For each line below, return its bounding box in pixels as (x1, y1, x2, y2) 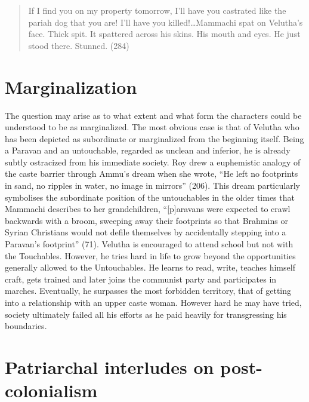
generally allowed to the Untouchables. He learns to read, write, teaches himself (5, 261, 295, 274)
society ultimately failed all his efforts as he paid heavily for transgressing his (5, 308, 287, 320)
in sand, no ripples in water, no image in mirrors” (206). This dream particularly (5, 179, 300, 192)
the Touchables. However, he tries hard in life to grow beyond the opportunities (5, 249, 296, 262)
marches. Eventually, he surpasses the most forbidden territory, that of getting (5, 284, 292, 297)
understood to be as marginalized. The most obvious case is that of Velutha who (5, 121, 299, 133)
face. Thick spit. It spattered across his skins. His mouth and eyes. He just (28, 27, 301, 40)
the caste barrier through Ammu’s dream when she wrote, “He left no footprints (5, 167, 298, 180)
